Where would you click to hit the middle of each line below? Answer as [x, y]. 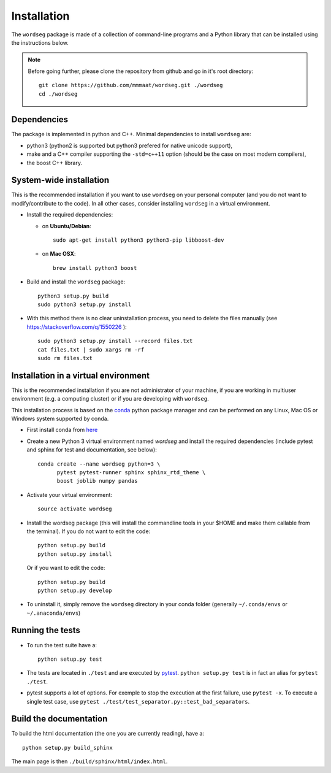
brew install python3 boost [95, 268]
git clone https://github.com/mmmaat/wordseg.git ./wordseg [131, 85]
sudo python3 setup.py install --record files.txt [115, 341]
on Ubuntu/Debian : [67, 226]
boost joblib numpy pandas [97, 481]
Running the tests [46, 630]
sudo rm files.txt [65, 358]
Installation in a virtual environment [81, 375]
